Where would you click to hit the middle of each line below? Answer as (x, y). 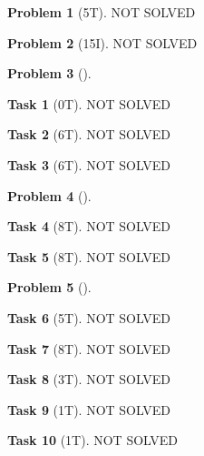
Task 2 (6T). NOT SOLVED (89, 134)
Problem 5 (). (49, 287)
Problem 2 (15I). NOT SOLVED (102, 42)
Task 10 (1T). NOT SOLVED (92, 440)
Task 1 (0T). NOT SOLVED (89, 103)
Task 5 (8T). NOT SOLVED (89, 256)
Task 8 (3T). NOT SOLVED (89, 379)
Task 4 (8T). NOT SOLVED (89, 226)
